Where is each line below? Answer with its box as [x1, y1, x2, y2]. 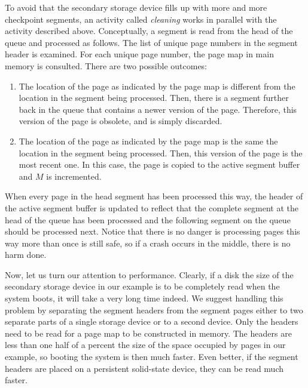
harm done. [5, 248, 47, 261]
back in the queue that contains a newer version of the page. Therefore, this [19, 103, 297, 115]
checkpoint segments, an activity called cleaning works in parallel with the [5, 13, 277, 25]
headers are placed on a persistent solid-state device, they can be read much [5, 362, 283, 374]
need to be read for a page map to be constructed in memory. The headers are [5, 327, 292, 339]
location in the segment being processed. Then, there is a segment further [19, 91, 289, 104]
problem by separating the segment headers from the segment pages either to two [5, 303, 303, 316]
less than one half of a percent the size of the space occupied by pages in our [5, 338, 286, 351]
